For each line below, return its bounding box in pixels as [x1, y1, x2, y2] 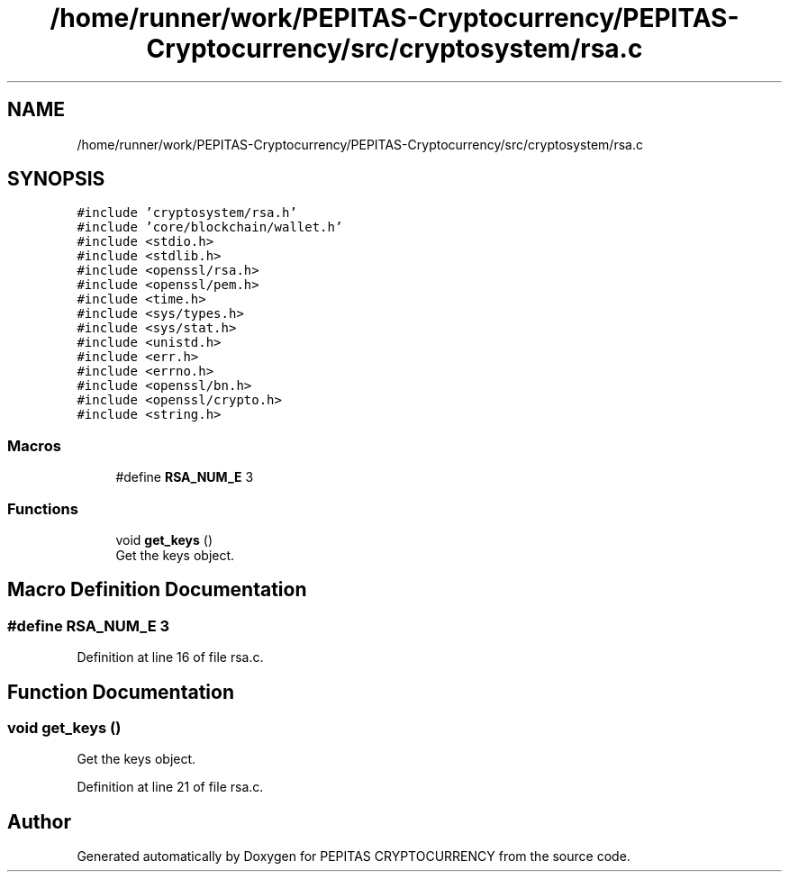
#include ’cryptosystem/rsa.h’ [77, 205, 297, 221]
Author [7, 810, 71, 833]
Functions [7, 499, 78, 518]
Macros [7, 436, 61, 455]
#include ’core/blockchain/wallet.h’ [77, 220, 343, 235]
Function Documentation [7, 680, 234, 703]
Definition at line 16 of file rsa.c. [77, 649, 264, 666]
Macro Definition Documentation [7, 578, 307, 602]
